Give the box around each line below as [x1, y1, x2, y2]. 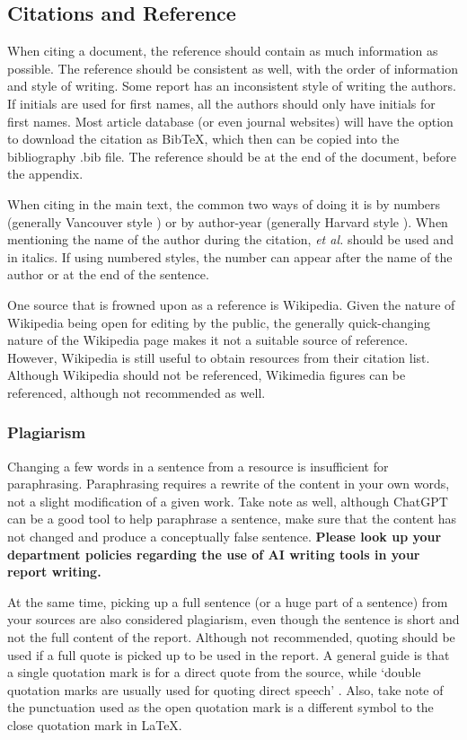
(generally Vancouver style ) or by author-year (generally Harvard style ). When [7, 212, 448, 231]
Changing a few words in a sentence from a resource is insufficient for [7, 456, 389, 475]
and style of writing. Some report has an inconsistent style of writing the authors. [7, 76, 457, 95]
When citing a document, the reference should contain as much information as [7, 41, 438, 60]
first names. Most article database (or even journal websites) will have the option [7, 111, 454, 130]
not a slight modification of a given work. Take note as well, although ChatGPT [7, 491, 448, 510]
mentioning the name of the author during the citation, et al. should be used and [7, 230, 454, 249]
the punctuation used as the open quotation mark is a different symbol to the [7, 698, 434, 717]
